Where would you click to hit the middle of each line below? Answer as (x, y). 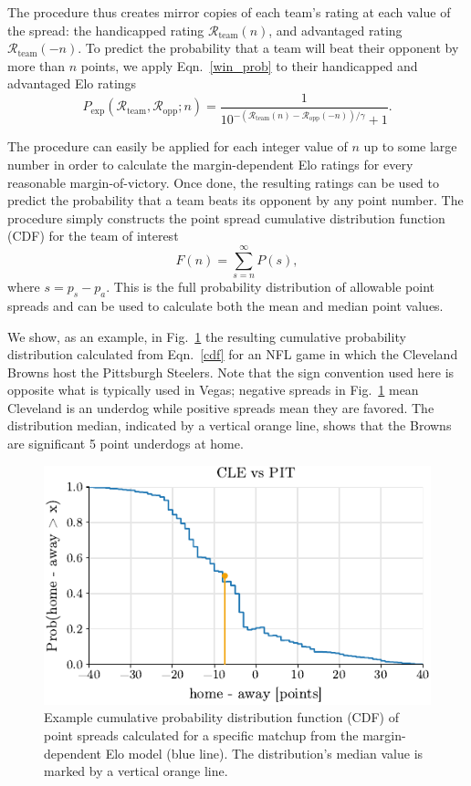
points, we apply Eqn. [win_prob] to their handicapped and (249, 65)
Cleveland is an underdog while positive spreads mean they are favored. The (221, 407)
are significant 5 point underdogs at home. (126, 444)
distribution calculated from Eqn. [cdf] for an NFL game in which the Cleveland (233, 354)
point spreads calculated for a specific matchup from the (201, 735)
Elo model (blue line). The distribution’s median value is (264, 753)
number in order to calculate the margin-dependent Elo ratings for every (210, 164)
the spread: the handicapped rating (106, 30)
